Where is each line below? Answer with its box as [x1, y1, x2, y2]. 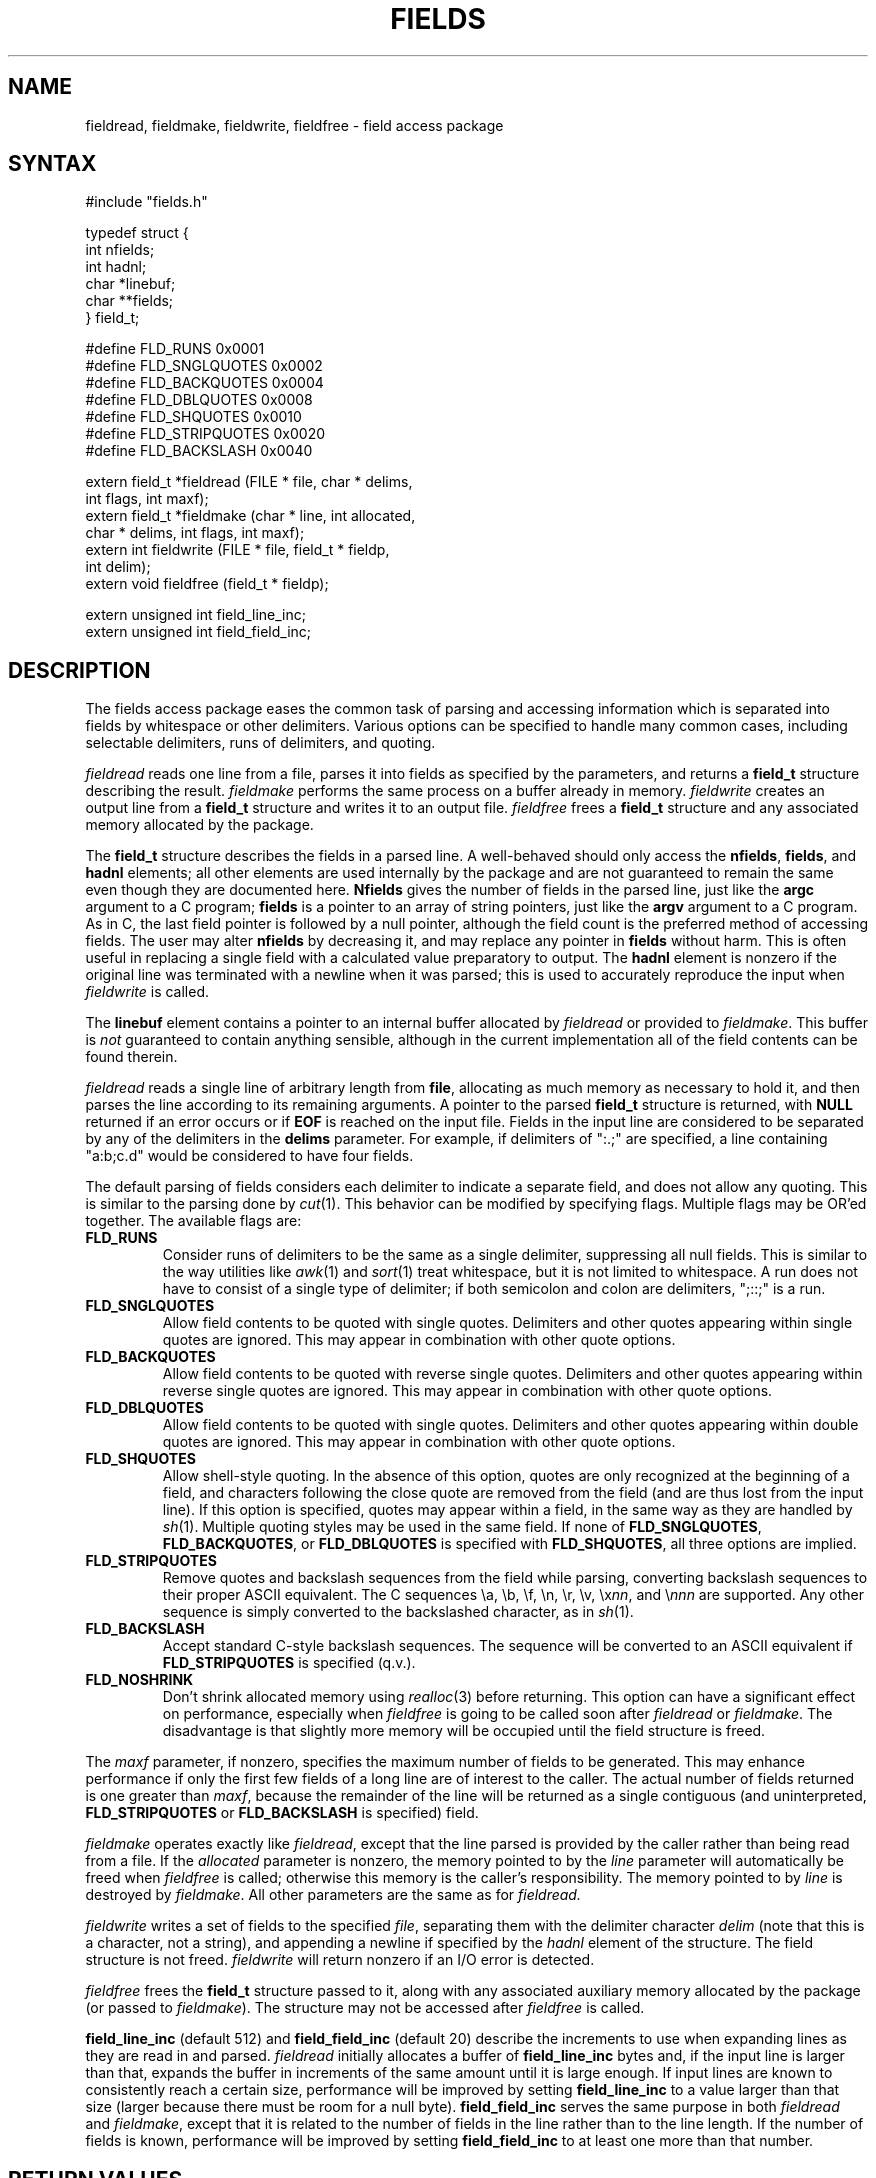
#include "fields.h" [85, 193, 208, 211]
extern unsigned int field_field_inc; [85, 623, 312, 641]
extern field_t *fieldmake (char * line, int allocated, [85, 507, 416, 525]
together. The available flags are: [85, 1212, 302, 1230]
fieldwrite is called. [85, 983, 210, 1001]
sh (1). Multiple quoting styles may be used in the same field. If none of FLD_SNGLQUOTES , [162, 1518, 762, 1536]
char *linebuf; [85, 275, 176, 293]
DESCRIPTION [8, 657, 151, 683]
